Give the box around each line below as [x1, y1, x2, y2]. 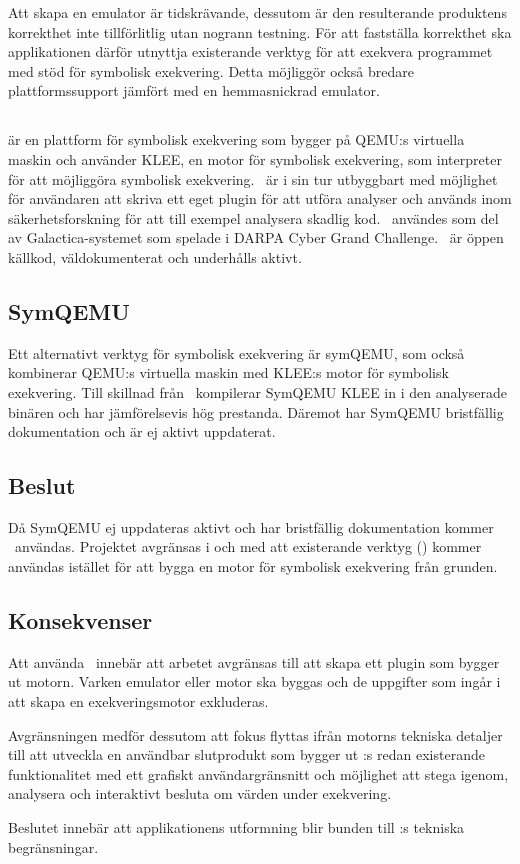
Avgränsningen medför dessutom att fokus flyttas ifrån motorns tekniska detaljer [8, 724, 503, 745]
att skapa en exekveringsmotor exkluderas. [8, 691, 269, 712]
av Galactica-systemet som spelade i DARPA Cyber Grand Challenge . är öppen [8, 227, 504, 248]
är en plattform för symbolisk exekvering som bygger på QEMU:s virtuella [8, 129, 465, 150]
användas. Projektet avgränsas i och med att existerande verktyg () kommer [14, 536, 482, 557]
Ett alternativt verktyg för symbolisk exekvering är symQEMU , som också [8, 342, 465, 363]
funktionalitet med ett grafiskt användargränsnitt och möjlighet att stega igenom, [8, 763, 509, 784]
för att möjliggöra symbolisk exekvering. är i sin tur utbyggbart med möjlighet [8, 168, 498, 189]
